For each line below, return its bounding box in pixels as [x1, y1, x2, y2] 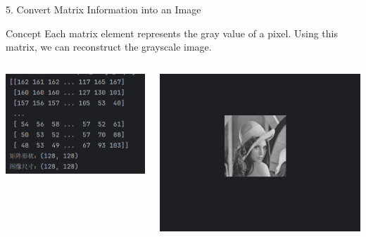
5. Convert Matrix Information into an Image [6, 2, 201, 16]
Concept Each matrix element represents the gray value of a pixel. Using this [6, 25, 338, 40]
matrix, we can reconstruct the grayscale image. [6, 39, 212, 54]
